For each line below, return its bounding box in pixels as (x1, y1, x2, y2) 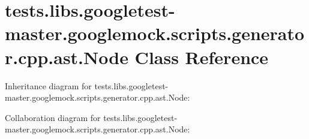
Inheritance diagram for (5, 79, 92, 92)
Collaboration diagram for (5, 111, 101, 123)
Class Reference (134, 44, 269, 69)
